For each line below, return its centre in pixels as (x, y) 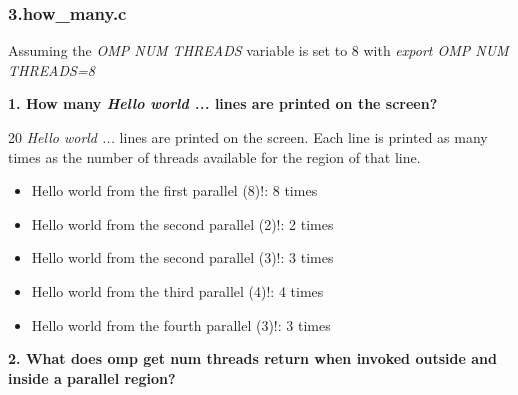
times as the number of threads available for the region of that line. (214, 156)
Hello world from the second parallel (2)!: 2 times (182, 223)
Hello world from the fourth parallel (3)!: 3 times (181, 324)
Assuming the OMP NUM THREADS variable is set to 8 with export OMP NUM (258, 50)
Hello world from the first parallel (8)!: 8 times (174, 190)
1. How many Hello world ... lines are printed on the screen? (223, 103)
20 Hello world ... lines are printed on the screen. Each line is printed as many (248, 137)
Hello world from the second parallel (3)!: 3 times (182, 257)
